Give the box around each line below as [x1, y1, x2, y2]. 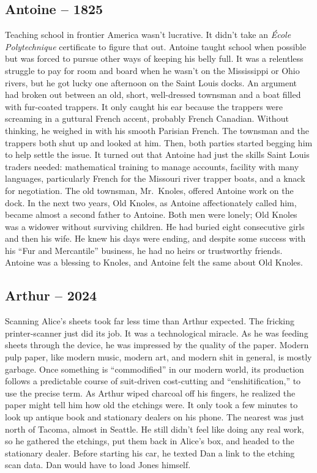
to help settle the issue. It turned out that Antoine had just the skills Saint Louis [5, 148, 310, 161]
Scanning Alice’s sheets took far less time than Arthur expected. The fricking [5, 315, 295, 327]
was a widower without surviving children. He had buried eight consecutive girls [5, 220, 305, 233]
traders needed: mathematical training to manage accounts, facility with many [5, 160, 299, 173]
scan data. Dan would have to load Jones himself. [5, 458, 191, 471]
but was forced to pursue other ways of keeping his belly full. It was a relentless [5, 52, 304, 65]
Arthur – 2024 [5, 286, 97, 305]
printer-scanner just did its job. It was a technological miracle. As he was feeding [5, 326, 308, 339]
